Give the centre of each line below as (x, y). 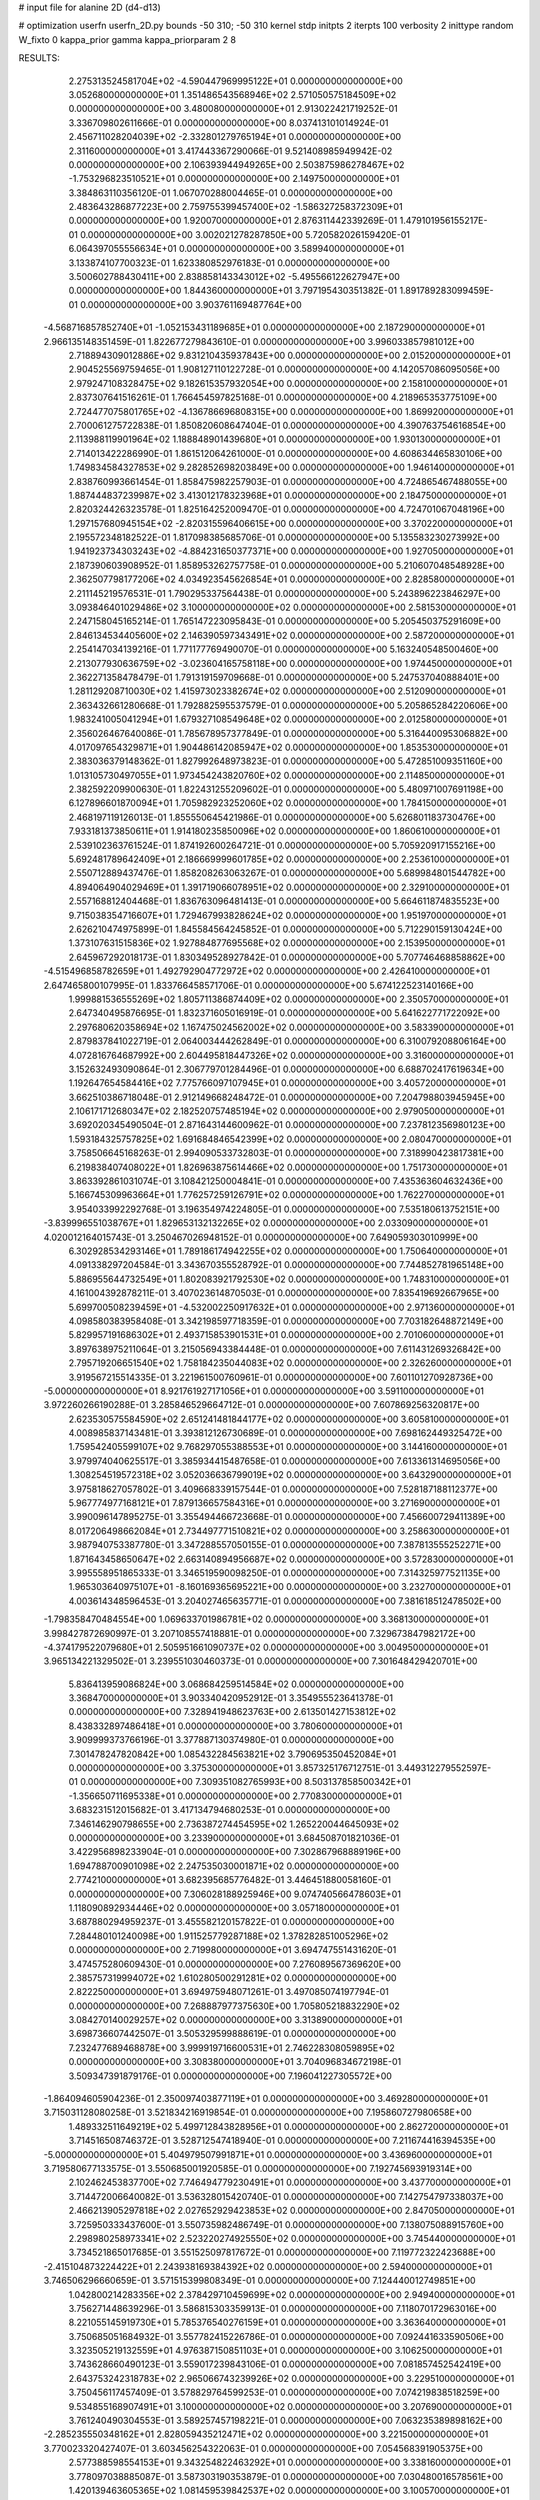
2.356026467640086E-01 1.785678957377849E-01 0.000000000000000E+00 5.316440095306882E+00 (288, 733)
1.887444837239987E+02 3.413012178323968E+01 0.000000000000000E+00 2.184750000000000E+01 (287, 495)
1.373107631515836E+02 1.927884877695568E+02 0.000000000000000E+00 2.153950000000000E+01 (286, 943)
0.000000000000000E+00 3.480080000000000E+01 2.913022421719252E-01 (233, 109)
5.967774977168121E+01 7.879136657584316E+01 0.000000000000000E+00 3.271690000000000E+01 (284, 1503)
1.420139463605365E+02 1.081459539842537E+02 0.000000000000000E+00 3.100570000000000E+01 (289, 2490)
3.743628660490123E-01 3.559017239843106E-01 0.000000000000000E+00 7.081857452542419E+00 (285, 2364)
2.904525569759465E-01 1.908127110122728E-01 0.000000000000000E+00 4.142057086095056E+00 (284, 369)
